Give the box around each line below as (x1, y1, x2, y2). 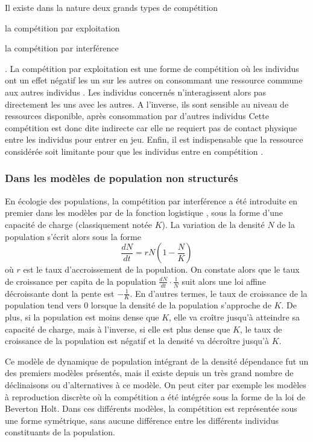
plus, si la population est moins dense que (5, 310, 159, 323)
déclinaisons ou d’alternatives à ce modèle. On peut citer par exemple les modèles (5, 378, 306, 391)
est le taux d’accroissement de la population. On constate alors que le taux (23, 263, 300, 276)
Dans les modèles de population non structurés (5, 171, 238, 186)
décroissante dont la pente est (5, 287, 115, 299)
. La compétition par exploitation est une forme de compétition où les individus (5, 62, 299, 74)
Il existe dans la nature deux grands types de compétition (5, 1, 218, 13)
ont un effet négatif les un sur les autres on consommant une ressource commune (5, 74, 303, 86)
